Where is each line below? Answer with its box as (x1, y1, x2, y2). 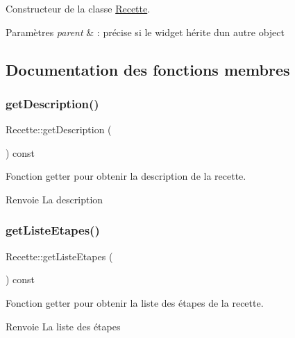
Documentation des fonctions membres (6, 58, 290, 80)
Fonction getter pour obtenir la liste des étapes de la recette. (6, 295, 264, 310)
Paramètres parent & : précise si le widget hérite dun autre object (6, 24, 285, 39)
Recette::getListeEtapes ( (6, 248, 113, 263)
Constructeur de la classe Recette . (6, 1, 151, 15)
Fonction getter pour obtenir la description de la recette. (6, 169, 246, 183)
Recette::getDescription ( (6, 122, 112, 137)
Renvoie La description (6, 192, 103, 206)
